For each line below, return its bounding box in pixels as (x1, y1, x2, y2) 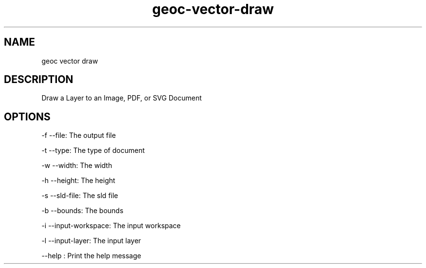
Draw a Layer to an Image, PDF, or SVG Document (41, 94, 202, 102)
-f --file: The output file (41, 131, 116, 140)
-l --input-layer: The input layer (41, 236, 141, 245)
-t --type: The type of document (41, 146, 145, 155)
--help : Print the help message (41, 251, 142, 260)
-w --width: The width (41, 161, 112, 170)
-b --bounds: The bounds (41, 206, 124, 215)
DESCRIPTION (4, 73, 73, 86)
